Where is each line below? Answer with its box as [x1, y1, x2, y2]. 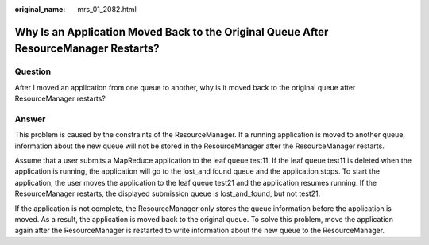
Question [14, 66, 52, 77]
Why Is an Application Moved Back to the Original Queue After [14, 25, 329, 39]
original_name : [14, 5, 66, 13]
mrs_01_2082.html [77, 5, 137, 13]
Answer [14, 113, 46, 124]
